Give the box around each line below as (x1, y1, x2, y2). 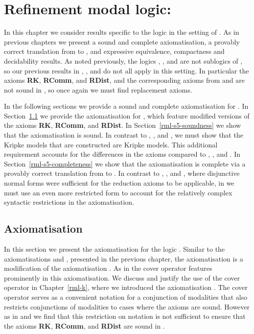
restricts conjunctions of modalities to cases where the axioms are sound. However (4, 301, 250, 311)
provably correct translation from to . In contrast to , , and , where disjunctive (4, 168, 240, 178)
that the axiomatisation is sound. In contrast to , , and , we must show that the (4, 130, 243, 140)
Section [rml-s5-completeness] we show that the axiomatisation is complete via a (4, 158, 246, 168)
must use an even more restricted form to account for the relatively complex (4, 187, 232, 197)
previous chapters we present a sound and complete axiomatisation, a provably (4, 36, 240, 47)
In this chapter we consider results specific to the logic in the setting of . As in (4, 27, 239, 37)
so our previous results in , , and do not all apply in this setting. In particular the (4, 65, 249, 75)
